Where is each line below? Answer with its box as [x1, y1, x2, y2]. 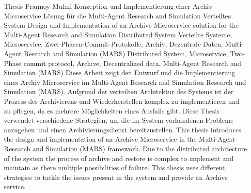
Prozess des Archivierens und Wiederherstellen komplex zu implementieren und [4, 96, 240, 106]
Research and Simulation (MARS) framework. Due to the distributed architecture [4, 143, 247, 153]
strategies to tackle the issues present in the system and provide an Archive [4, 172, 228, 182]
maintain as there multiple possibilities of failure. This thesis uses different [4, 162, 225, 173]
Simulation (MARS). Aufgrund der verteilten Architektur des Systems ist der [4, 86, 234, 96]
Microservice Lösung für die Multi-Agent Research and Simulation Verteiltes [4, 10, 231, 20]
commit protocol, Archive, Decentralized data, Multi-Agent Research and [23, 58, 241, 68]
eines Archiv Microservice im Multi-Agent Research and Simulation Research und [4, 77, 246, 87]
